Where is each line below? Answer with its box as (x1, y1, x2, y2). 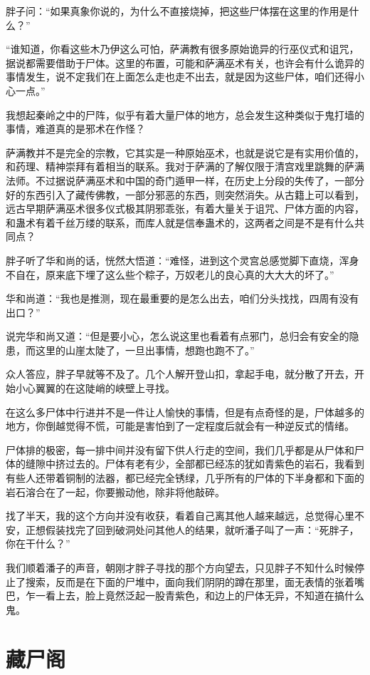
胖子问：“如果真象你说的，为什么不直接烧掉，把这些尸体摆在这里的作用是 (6, 4, 349, 18)
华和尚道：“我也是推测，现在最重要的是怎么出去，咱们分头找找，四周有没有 (6, 291, 359, 306)
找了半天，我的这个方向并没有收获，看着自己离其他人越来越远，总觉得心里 (6, 508, 354, 523)
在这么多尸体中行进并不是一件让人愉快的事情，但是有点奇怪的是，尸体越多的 (6, 404, 364, 419)
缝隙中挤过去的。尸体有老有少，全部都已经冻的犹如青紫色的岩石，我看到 (25, 456, 364, 471)
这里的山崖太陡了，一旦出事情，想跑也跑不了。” (35, 342, 255, 357)
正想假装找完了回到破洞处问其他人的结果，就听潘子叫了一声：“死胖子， (25, 522, 359, 537)
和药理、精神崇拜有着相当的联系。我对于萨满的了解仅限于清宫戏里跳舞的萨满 (6, 159, 364, 174)
